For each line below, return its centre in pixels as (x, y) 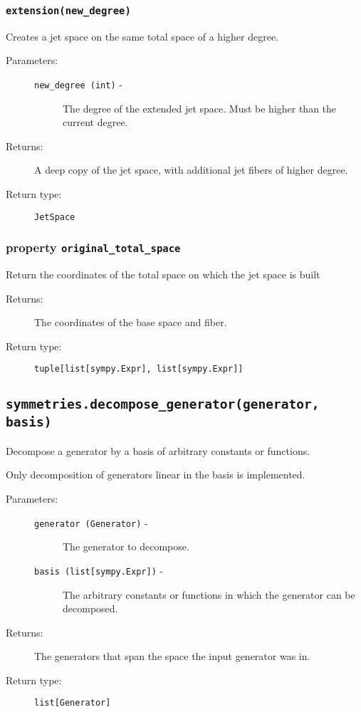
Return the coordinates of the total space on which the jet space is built (163, 274)
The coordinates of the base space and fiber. (131, 322)
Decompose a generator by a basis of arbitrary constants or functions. (158, 450)
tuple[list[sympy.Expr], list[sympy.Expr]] (139, 369)
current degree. (95, 122)
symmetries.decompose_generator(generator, (163, 404)
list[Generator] (73, 703)
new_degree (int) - (78, 84)
